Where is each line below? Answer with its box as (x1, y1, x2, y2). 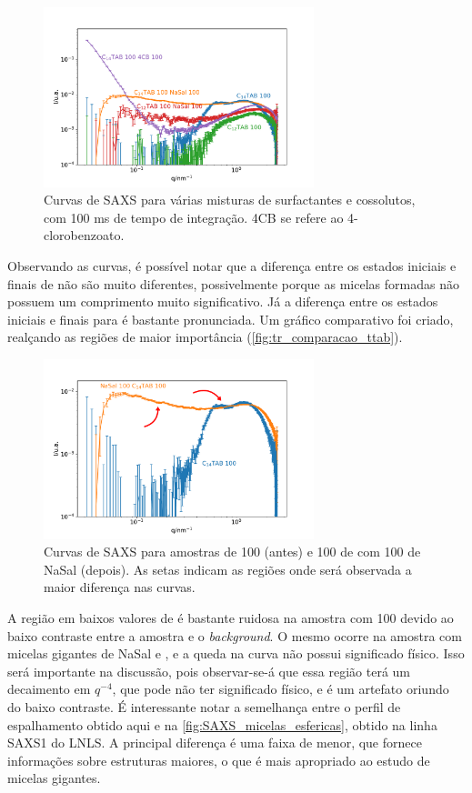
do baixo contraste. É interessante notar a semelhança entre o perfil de (7, 698, 401, 716)
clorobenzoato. (44, 226, 125, 245)
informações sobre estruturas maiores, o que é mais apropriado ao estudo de (7, 750, 430, 769)
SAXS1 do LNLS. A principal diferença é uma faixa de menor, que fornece (7, 733, 422, 752)
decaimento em (7, 679, 91, 698)
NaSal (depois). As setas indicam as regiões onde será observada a (44, 559, 412, 578)
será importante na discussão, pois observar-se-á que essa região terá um (7, 661, 411, 680)
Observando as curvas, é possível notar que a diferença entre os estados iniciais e (7, 256, 457, 276)
